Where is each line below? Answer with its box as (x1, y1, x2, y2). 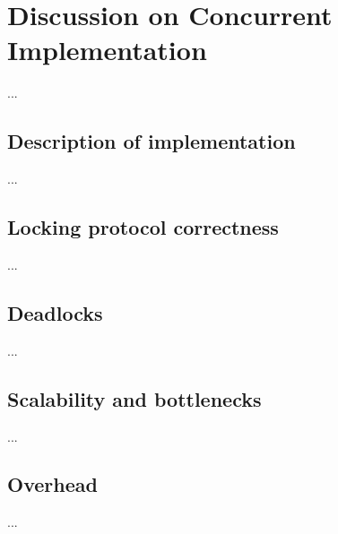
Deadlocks (7, 298, 103, 326)
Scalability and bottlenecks (7, 384, 262, 412)
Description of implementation (7, 127, 296, 155)
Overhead (7, 470, 98, 498)
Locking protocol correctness (7, 213, 279, 241)
